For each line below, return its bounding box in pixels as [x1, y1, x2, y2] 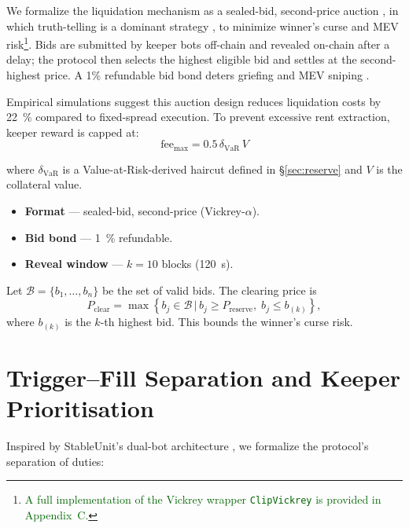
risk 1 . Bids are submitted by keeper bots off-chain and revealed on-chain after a [6, 34, 390, 52]
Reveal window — [24, 255, 123, 272]
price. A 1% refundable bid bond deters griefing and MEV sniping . [44, 67, 370, 83]
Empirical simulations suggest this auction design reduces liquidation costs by [6, 93, 381, 109]
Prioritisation [6, 392, 154, 424]
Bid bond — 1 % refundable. [24, 229, 173, 245]
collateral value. [6, 176, 83, 192]
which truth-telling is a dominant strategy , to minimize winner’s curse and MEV [6, 17, 399, 34]
